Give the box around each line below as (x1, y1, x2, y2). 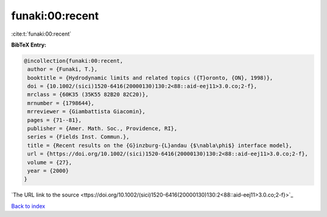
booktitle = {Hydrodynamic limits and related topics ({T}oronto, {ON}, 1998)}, (27, 74, 274, 81)
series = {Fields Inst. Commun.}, (27, 134, 130, 140)
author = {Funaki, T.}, (27, 66, 98, 73)
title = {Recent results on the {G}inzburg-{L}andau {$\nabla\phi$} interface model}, (27, 142, 292, 149)
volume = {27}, (27, 159, 73, 166)
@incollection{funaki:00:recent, (24, 57, 124, 64)
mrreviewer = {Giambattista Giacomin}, (27, 108, 145, 115)
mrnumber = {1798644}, (27, 100, 95, 106)
